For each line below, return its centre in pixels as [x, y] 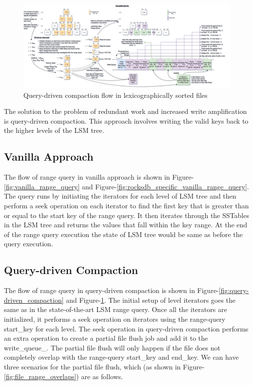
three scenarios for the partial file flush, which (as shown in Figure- [104, 366]
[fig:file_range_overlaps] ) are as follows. [64, 376]
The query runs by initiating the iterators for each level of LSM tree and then [120, 196]
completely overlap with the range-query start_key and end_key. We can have [121, 357]
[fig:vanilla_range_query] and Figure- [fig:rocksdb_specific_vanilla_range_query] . [126, 186]
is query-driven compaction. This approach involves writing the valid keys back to [126, 120]
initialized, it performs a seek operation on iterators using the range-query [115, 319]
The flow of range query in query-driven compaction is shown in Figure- [111, 290]
